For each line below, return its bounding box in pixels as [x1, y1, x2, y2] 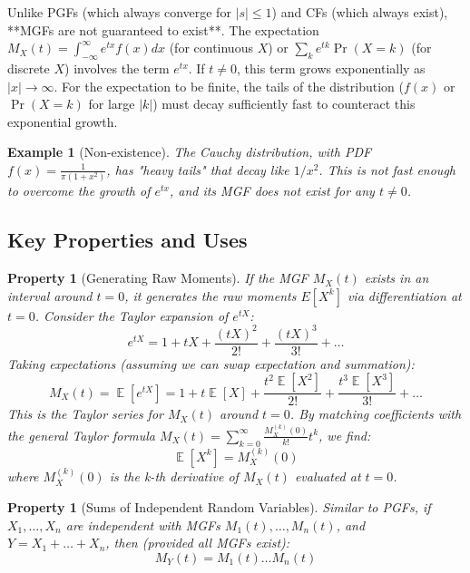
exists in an [364, 268, 429, 287]
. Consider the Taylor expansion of [34, 306, 229, 325]
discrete [7, 58, 50, 77]
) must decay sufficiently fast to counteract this [152, 94, 416, 113]
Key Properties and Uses [7, 226, 248, 254]
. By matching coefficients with [289, 404, 462, 423]
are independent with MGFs [65, 515, 220, 534]
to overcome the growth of [7, 181, 151, 200]
